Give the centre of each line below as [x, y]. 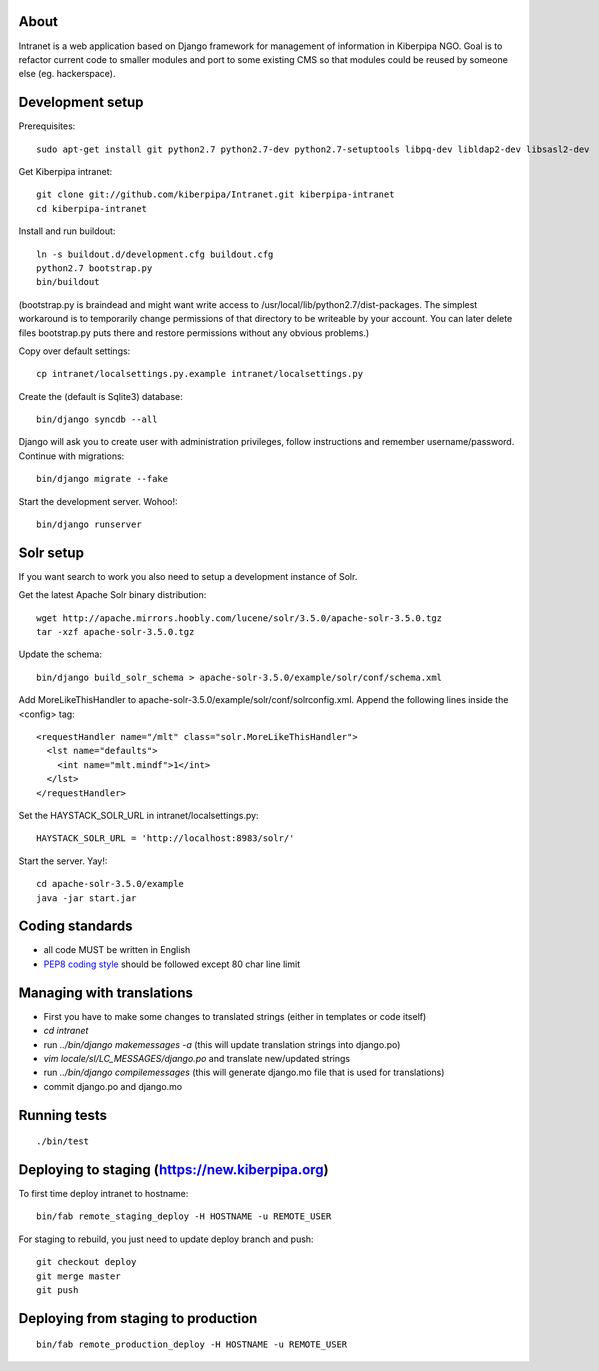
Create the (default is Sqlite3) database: [101, 396]
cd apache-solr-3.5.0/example [110, 884]
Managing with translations [106, 992]
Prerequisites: [47, 126]
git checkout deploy [86, 1262]
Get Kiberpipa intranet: [65, 171]
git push [57, 1289]
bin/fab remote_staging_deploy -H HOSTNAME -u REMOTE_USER [184, 1216]
